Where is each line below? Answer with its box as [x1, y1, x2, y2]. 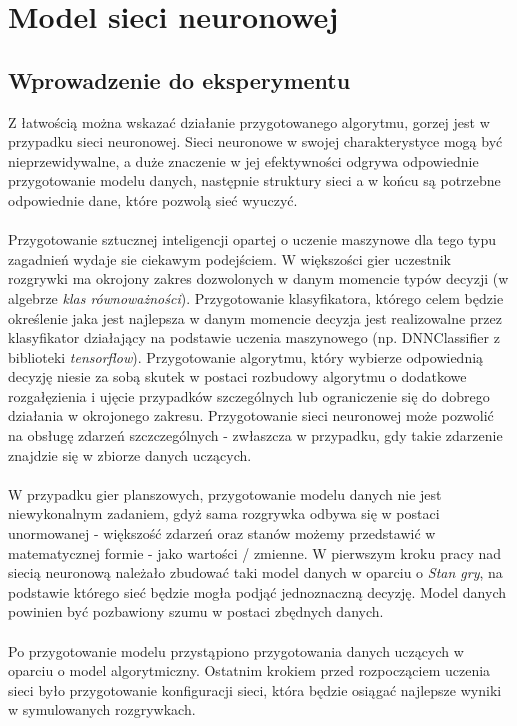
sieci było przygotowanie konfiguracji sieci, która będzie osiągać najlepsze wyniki [8, 679, 502, 700]
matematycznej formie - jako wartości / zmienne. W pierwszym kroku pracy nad [8, 542, 502, 563]
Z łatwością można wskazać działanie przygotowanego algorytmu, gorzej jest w [8, 111, 490, 132]
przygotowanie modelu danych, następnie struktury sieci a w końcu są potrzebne [8, 170, 501, 191]
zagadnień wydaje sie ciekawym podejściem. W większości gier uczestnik [8, 248, 451, 269]
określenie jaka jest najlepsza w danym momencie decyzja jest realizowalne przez [8, 307, 502, 328]
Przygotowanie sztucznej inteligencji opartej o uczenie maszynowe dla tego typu [8, 229, 497, 250]
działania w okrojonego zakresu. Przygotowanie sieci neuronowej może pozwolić [8, 405, 494, 426]
